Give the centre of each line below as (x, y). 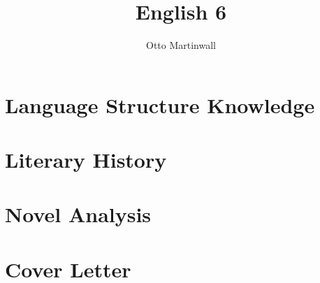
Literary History (86, 160)
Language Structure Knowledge (160, 104)
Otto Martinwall (181, 45)
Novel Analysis (78, 214)
